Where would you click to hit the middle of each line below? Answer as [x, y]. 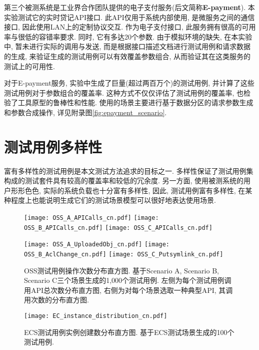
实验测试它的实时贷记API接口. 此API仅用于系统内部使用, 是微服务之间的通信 [129, 17]
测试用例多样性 [53, 146]
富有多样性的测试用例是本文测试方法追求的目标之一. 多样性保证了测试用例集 [129, 170]
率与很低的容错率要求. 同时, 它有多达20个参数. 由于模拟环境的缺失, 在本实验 [128, 36]
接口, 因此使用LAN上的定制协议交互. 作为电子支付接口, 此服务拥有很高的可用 [130, 27]
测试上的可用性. [29, 66]
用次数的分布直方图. [56, 300]
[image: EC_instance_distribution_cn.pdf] [96, 316]
